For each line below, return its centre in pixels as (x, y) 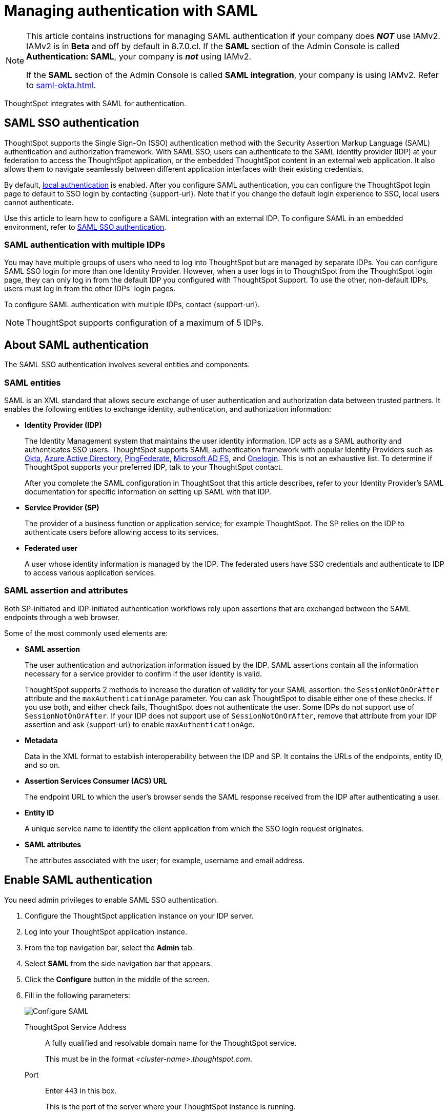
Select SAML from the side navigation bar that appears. (118, 963)
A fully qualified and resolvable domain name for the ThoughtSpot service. (171, 1043)
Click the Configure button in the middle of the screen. (117, 979)
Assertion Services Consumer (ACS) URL (96, 781)
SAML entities (33, 382)
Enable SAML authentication (78, 880)
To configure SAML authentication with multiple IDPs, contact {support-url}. (132, 305)
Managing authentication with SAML (131, 11)
